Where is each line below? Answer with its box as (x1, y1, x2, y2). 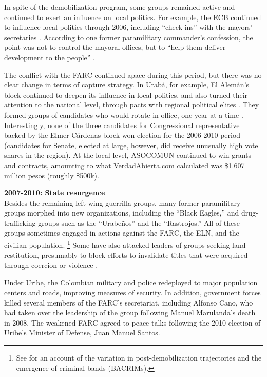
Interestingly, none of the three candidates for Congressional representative (4, 119, 240, 130)
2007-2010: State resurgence (4, 187, 105, 198)
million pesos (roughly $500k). (4, 170, 99, 181)
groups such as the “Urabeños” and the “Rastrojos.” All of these (38, 217, 240, 228)
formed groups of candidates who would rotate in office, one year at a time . (4, 109, 243, 120)
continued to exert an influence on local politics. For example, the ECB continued (4, 11, 261, 22)
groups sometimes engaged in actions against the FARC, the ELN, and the (4, 227, 239, 238)
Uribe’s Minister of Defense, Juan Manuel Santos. (4, 327, 160, 338)
